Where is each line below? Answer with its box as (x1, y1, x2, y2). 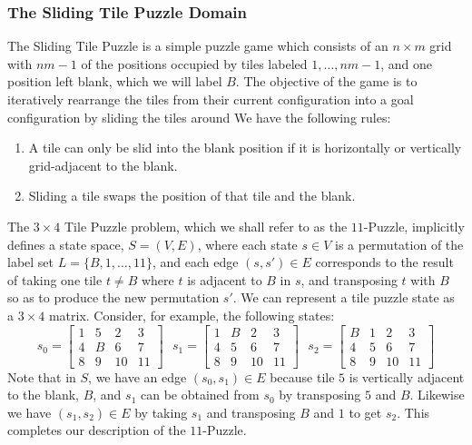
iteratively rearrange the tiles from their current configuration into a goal (7, 90, 414, 108)
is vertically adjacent (349, 367, 465, 386)
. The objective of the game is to (235, 72, 418, 91)
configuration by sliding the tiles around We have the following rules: (7, 107, 391, 126)
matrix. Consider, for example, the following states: (48, 305, 335, 324)
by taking (134, 402, 188, 421)
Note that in (7, 367, 76, 386)
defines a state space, (7, 234, 124, 253)
